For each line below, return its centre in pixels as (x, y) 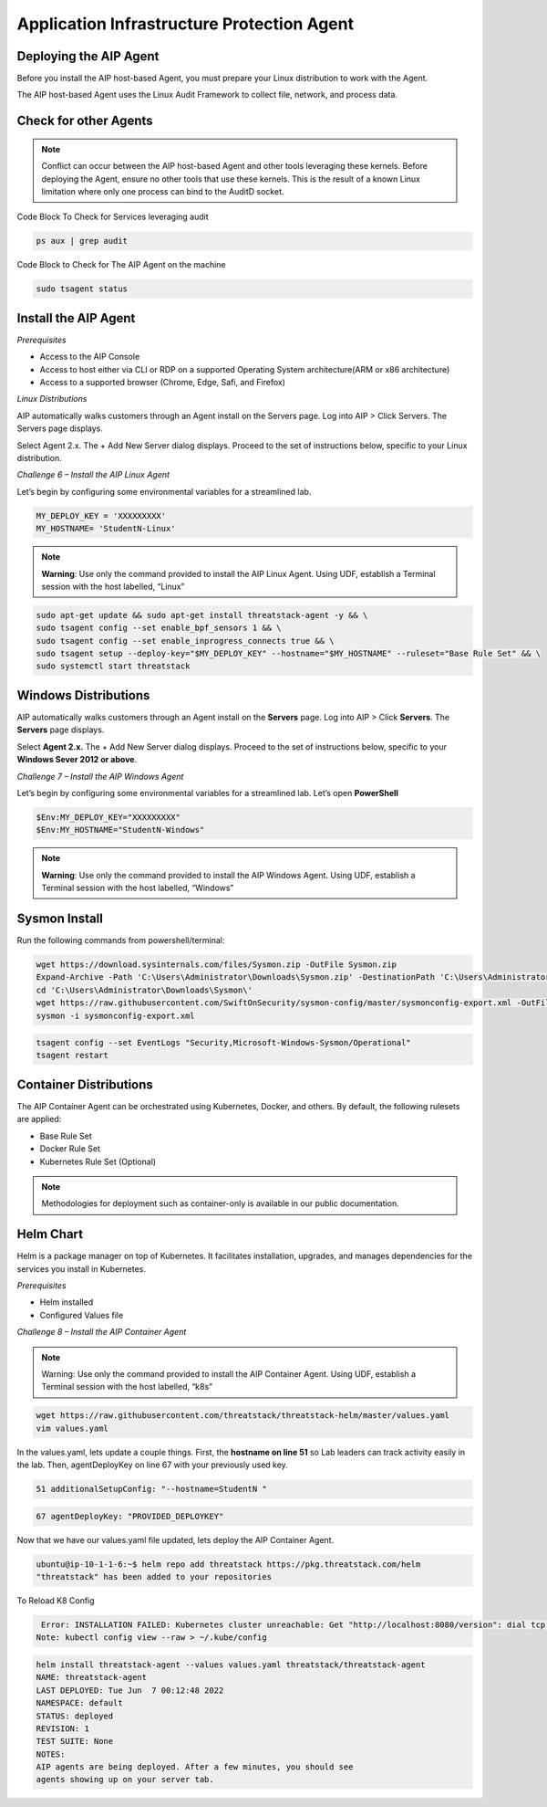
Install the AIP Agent (76, 318)
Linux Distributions (52, 399)
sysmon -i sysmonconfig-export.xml (115, 1015)
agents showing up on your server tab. (125, 1780)
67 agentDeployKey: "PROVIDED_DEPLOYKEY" (130, 1516)
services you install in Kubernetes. (81, 1268)
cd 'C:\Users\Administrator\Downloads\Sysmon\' (144, 990)
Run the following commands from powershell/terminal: (121, 940)
